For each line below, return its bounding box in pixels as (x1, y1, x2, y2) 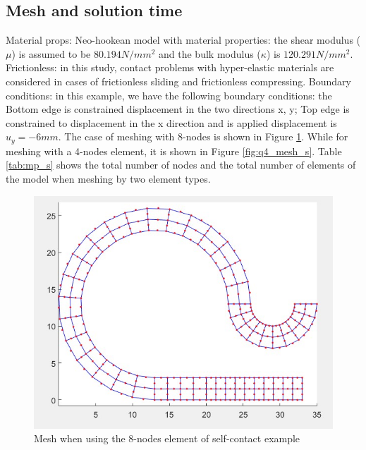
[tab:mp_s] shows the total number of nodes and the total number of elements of (6, 157, 356, 172)
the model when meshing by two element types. (6, 171, 211, 186)
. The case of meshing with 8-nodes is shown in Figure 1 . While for (58, 129, 348, 144)
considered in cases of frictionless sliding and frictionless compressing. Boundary (6, 73, 351, 88)
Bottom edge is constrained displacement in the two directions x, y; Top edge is (6, 102, 350, 116)
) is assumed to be (11, 46, 91, 61)
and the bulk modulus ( (159, 46, 261, 61)
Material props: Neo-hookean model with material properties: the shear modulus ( (6, 32, 361, 47)
